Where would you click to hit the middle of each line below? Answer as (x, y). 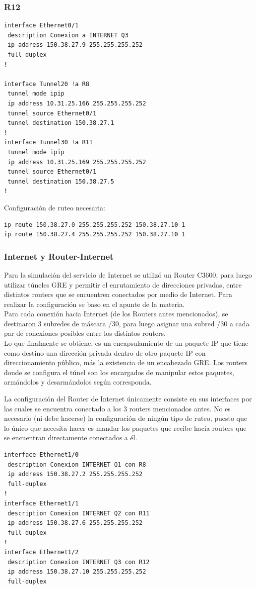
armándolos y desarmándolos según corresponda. (78, 382)
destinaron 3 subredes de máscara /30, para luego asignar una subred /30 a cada (127, 323)
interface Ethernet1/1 (41, 503)
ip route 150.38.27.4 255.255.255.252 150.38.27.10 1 (95, 235)
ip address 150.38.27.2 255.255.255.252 (75, 474)
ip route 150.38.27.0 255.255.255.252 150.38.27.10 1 (95, 225)
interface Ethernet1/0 (41, 455)
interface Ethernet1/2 (41, 552)
